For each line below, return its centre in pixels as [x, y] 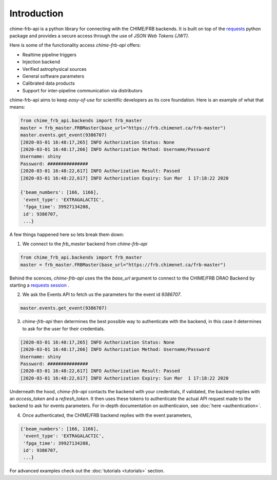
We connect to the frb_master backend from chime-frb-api [85, 244]
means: [17, 107]
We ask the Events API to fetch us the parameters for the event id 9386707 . [102, 294]
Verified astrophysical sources [54, 69]
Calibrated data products [49, 83]
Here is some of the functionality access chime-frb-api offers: [75, 45]
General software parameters [53, 76]
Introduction [36, 13]
